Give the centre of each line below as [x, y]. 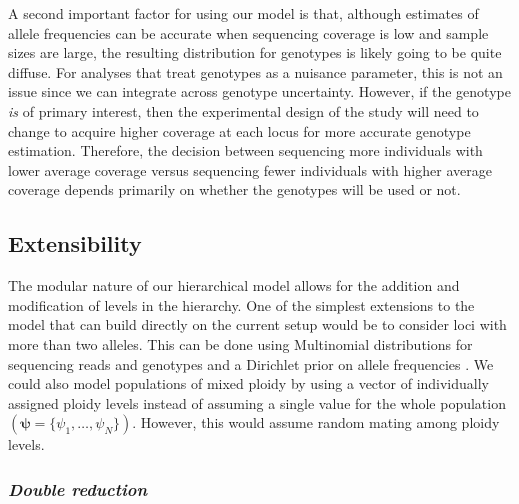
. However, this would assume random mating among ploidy [316, 422]
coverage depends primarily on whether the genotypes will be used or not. [234, 189]
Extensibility [75, 243]
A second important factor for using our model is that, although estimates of [243, 13]
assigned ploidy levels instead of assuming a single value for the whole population [257, 402]
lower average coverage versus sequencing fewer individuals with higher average [250, 169]
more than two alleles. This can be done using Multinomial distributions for [240, 343]
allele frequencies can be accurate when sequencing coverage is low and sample [248, 32]
